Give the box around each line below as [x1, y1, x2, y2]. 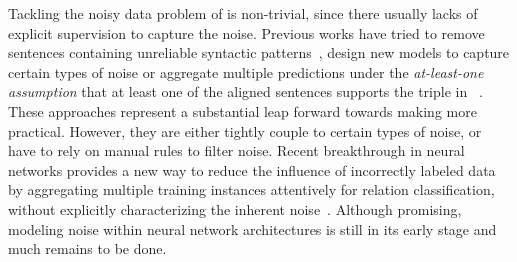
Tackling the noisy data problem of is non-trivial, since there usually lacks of [8, 3, 478, 23]
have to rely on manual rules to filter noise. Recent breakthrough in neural [8, 140, 465, 161]
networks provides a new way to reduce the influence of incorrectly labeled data [8, 159, 496, 180]
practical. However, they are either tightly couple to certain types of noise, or [8, 120, 482, 141]
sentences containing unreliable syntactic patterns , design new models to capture [8, 42, 510, 63]
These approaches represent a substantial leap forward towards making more [8, 100, 477, 121]
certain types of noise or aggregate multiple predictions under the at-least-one [8, 61, 484, 82]
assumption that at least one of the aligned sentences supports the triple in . [8, 81, 483, 102]
